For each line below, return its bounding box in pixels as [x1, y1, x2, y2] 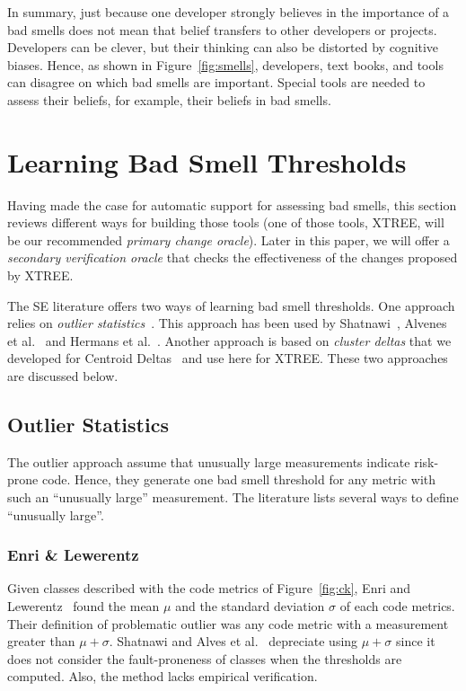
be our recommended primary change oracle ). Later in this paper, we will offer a [7, 230, 450, 249]
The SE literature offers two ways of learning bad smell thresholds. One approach [7, 296, 455, 314]
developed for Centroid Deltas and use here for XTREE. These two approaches [7, 349, 448, 368]
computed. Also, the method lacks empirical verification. [7, 667, 318, 686]
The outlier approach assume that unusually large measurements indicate [7, 452, 410, 471]
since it [396, 632, 435, 651]
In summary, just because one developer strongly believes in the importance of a [7, 3, 450, 21]
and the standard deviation [175, 597, 325, 616]
